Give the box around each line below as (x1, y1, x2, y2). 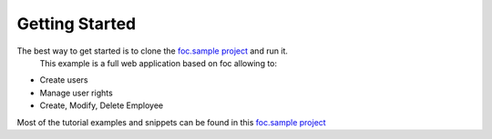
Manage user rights (39, 87, 113, 98)
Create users (39, 74, 88, 85)
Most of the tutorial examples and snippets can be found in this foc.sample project (16, 116, 327, 127)
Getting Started (16, 14, 137, 34)
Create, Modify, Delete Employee (39, 100, 164, 111)
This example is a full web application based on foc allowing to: (39, 57, 278, 68)
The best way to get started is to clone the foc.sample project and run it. (16, 45, 289, 56)
